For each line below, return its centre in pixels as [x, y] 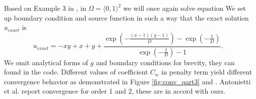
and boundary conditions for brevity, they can [165, 62]
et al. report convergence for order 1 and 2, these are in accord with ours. [115, 91]
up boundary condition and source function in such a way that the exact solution [127, 17]
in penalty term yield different [207, 72]
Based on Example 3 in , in [45, 8]
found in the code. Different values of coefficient [76, 72]
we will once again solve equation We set [185, 8]
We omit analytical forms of [46, 62]
